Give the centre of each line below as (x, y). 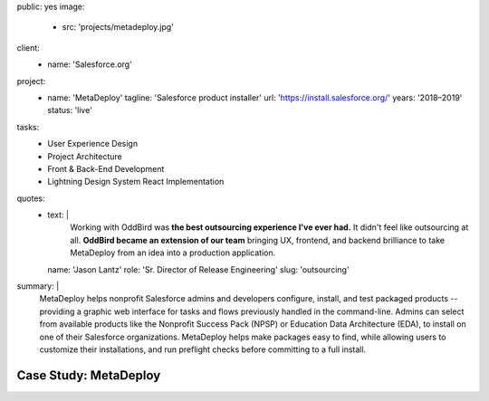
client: (28, 48)
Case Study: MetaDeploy (89, 375)
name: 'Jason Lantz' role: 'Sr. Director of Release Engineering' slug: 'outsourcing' (198, 269)
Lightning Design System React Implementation (136, 182)
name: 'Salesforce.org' (90, 64)
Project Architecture (85, 156)
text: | (58, 215)
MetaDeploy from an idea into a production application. (173, 253)
